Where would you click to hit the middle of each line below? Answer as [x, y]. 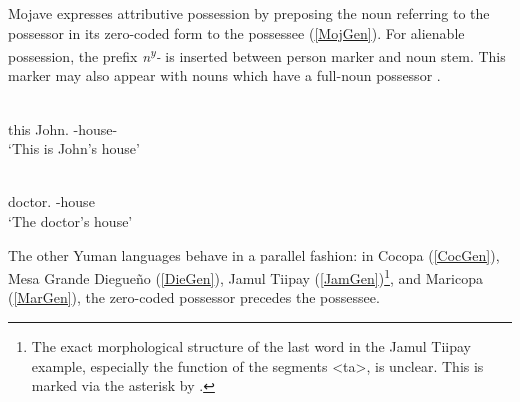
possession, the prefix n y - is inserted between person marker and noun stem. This [257, 54]
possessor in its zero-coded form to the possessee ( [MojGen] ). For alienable [236, 32]
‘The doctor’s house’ [70, 221]
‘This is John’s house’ [74, 148]
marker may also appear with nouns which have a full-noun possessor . [224, 75]
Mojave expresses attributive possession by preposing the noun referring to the [249, 13]
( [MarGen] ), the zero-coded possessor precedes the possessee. [194, 297]
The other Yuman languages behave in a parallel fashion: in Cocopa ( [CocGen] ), [254, 254]
